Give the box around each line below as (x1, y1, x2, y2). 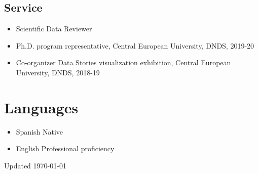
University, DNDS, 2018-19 (16, 67, 100, 77)
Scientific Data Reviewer (16, 23, 92, 34)
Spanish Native (16, 126, 63, 137)
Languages (4, 97, 79, 117)
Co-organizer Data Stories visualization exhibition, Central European (16, 57, 231, 68)
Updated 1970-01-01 (4, 160, 66, 170)
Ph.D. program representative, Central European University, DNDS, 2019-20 (16, 40, 254, 51)
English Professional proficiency (16, 143, 115, 154)
